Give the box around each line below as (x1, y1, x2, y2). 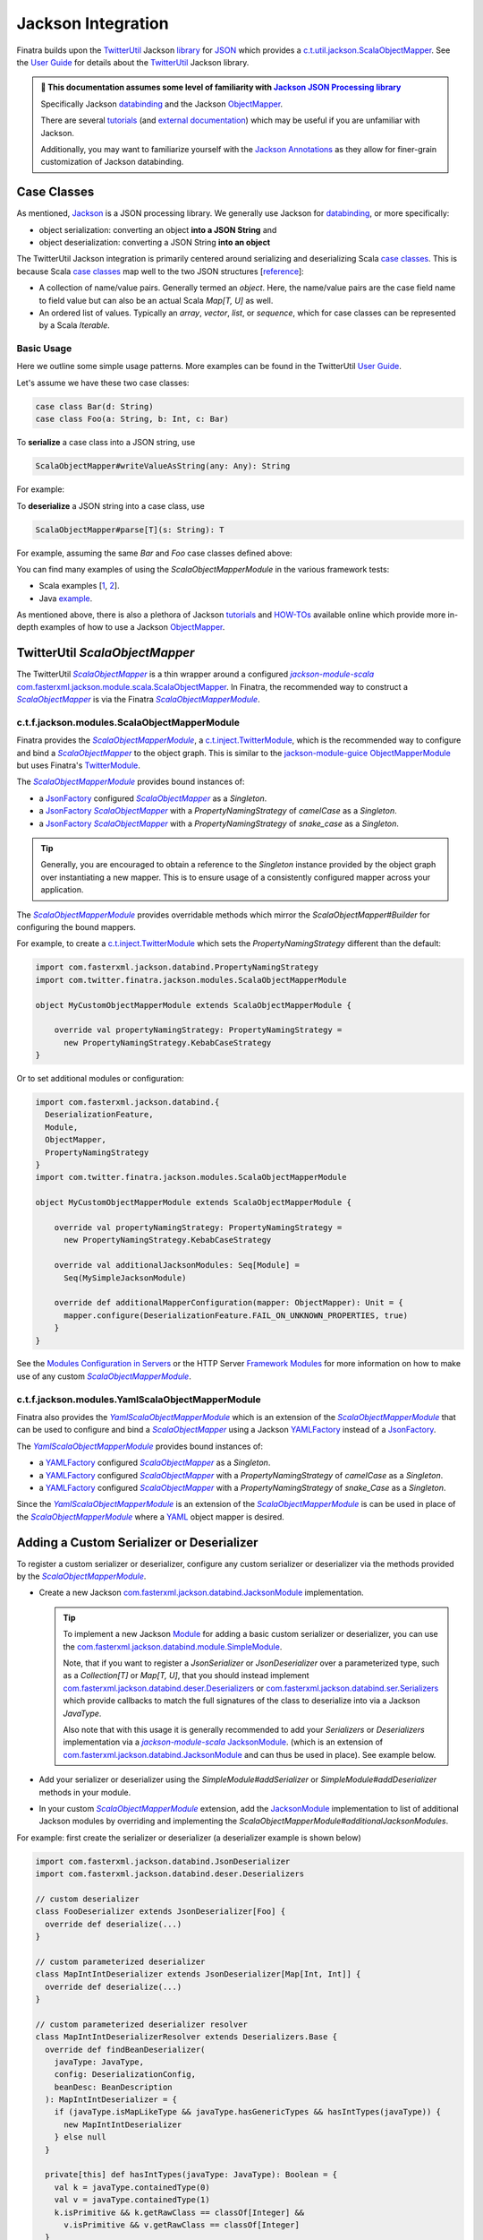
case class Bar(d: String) (35, 401, 154, 411)
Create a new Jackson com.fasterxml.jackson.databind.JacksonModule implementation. (38, 1587, 364, 1598)
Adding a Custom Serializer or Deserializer (16, 1535, 258, 1550)
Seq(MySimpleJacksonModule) (64, 1272, 187, 1283)
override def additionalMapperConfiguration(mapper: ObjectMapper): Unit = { (54, 1297, 404, 1308)
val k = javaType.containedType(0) (54, 2182, 210, 2193)
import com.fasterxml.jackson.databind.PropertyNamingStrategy (35, 962, 319, 972)
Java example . (38, 592, 93, 604)
